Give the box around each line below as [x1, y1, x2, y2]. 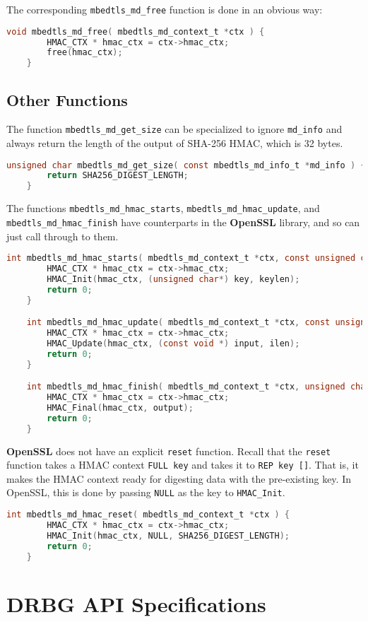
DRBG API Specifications [6, 589, 266, 618]
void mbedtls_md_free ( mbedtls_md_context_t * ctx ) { [6, 26, 265, 37]
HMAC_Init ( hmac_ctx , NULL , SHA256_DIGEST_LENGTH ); [47, 530, 290, 541]
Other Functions [6, 88, 128, 110]
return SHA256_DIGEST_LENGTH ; [47, 170, 189, 181]
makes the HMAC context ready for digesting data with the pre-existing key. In [6, 471, 351, 486]
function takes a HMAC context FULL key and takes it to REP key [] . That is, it [6, 457, 359, 472]
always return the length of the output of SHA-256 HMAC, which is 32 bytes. [6, 136, 343, 151]
